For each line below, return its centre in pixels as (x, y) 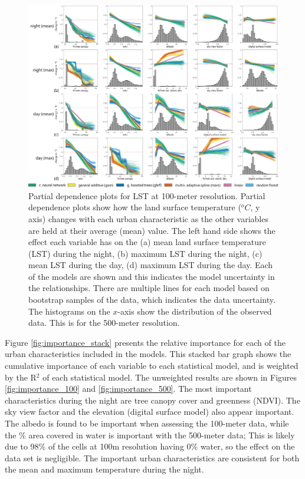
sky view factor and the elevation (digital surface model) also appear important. (150, 412)
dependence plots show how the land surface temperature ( (135, 207)
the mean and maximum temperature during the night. (104, 469)
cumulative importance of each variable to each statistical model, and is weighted (152, 366)
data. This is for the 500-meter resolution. (104, 323)
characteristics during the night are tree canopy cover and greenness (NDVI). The (152, 400)
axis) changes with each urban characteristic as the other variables (148, 218)
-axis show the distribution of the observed (195, 311)
